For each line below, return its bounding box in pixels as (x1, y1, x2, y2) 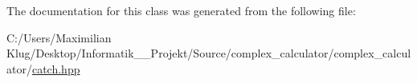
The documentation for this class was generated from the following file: (6, 2, 356, 18)
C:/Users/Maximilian (6, 29, 112, 45)
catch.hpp (31, 60, 80, 77)
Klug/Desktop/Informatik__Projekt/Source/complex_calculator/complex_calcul (6, 45, 411, 61)
